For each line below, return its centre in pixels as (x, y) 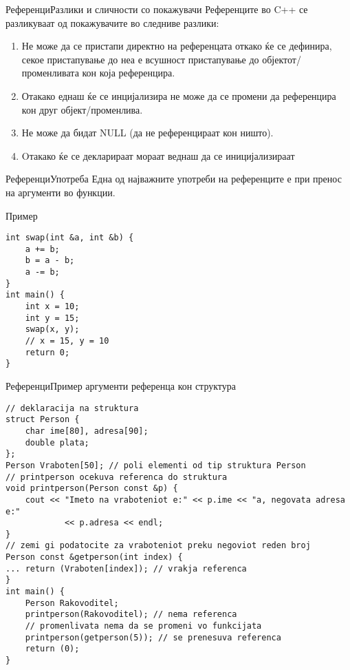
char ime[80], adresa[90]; (87, 431)
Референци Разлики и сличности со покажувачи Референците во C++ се (157, 9)
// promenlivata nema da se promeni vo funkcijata (143, 626)
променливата (50, 73)
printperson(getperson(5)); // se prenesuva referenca (153, 637)
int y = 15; (52, 318)
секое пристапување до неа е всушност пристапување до (140, 59)
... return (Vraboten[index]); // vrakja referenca (126, 568)
